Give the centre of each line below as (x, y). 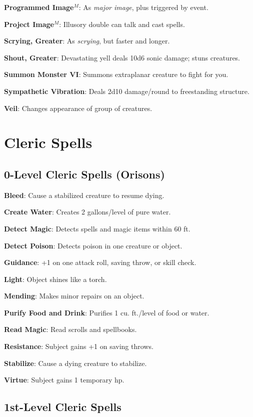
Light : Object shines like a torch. (55, 279)
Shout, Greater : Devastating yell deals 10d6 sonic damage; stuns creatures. (122, 57)
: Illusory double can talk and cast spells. (122, 24)
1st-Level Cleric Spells (63, 407)
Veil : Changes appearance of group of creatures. (78, 108)
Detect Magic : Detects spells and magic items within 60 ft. (97, 228)
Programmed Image (39, 7)
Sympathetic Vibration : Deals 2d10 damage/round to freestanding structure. (127, 91)
